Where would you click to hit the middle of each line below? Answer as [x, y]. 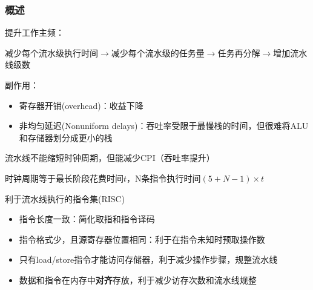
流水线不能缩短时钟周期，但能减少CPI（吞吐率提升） [110, 158]
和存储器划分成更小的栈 [66, 137]
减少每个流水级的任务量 [158, 52]
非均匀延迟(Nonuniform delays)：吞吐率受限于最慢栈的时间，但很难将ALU [164, 126]
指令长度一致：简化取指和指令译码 [87, 219]
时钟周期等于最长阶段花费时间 [64, 178]
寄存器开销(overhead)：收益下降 [81, 105]
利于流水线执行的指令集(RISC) [65, 198]
